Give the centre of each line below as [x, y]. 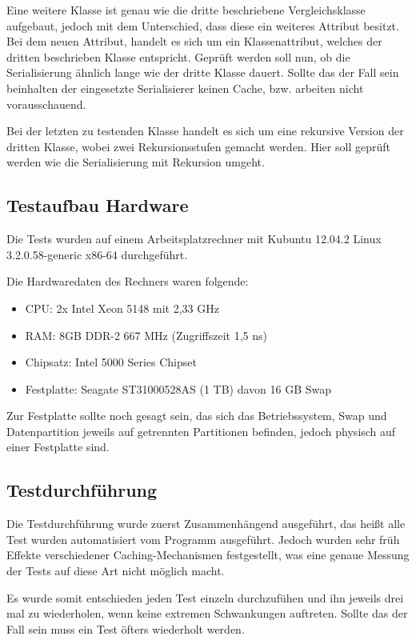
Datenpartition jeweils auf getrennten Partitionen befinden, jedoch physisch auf [201, 431]
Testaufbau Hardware [98, 205]
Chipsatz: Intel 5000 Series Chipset [111, 362]
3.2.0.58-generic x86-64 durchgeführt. [97, 254]
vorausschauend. [46, 104]
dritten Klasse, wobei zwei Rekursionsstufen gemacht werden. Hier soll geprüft [198, 146]
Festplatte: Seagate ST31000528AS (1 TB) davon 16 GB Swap [178, 388]
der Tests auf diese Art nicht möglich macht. [116, 571]
